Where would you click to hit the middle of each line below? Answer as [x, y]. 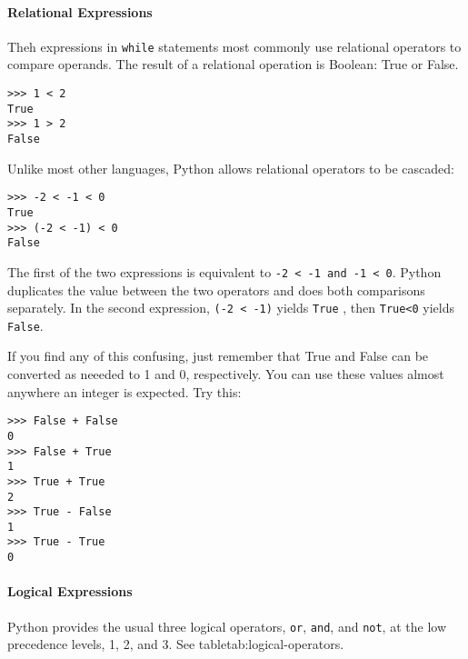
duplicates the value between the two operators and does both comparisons [216, 290]
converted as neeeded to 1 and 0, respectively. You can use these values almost [226, 374]
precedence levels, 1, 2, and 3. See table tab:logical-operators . [176, 644]
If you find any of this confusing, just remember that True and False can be [218, 356]
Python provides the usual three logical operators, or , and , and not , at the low [227, 626]
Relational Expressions [80, 11]
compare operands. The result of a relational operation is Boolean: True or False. [233, 64]
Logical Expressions [70, 591]
